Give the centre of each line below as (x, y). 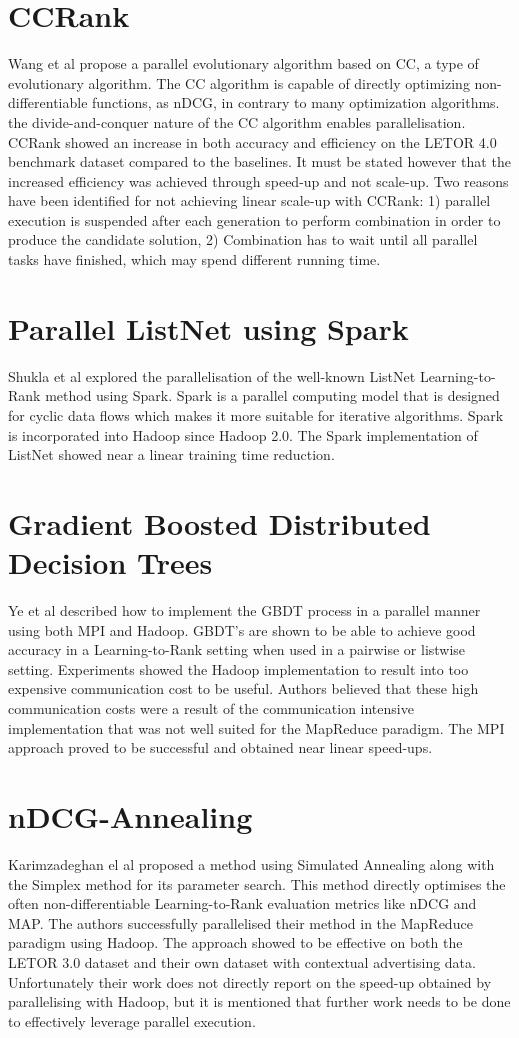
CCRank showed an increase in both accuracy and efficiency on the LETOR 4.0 (252, 141)
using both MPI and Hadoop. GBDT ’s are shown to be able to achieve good (242, 629)
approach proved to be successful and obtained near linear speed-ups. (220, 747)
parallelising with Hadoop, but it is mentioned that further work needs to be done (259, 1001)
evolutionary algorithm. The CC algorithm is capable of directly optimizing (239, 82)
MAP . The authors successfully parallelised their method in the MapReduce (240, 922)
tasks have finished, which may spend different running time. (194, 259)
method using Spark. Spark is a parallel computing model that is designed (272, 395)
